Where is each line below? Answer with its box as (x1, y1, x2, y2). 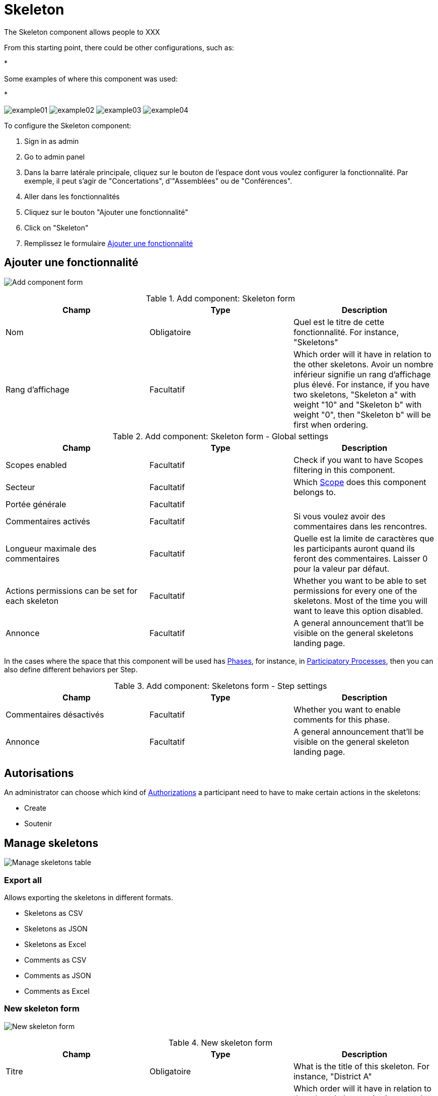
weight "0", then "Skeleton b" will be (293, 409, 431, 420)
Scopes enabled (6, 459, 67, 470)
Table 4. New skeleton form (168, 1037, 273, 1048)
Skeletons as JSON (24, 924, 88, 933)
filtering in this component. (293, 464, 395, 475)
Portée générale (6, 499, 66, 509)
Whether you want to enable (293, 704, 401, 715)
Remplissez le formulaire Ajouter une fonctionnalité (24, 239, 193, 248)
